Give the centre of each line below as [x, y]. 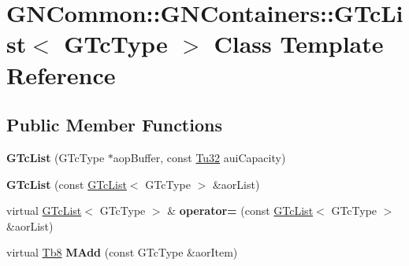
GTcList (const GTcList [67, 184]
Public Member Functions [114, 125]
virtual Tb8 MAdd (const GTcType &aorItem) [122, 252]
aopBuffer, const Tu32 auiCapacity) [199, 157]
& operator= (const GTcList [240, 211]
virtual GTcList [44, 211]
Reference [61, 74]
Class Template [299, 44]
